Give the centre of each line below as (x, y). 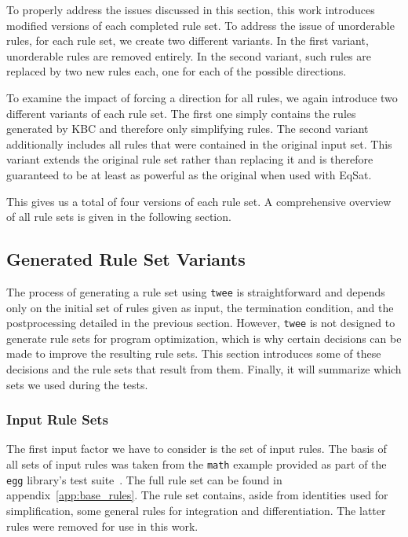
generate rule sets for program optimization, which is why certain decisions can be (204, 338)
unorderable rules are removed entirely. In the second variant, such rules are (189, 55)
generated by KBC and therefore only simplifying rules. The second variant (188, 129)
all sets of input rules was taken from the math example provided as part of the (197, 464)
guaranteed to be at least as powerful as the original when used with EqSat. (189, 174)
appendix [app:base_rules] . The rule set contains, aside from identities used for (197, 495)
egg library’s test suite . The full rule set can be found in (144, 479)
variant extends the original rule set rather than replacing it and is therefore (190, 159)
